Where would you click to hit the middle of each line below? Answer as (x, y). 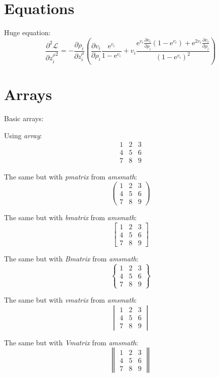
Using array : (23, 135)
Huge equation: (27, 32)
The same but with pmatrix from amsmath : (71, 176)
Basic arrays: (24, 118)
